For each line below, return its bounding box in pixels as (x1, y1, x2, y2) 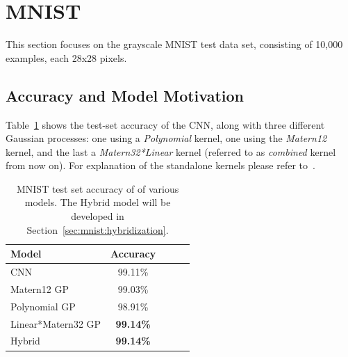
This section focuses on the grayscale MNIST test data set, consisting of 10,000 (6, 37, 343, 51)
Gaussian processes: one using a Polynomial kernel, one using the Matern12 (6, 131, 327, 145)
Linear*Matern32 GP (10, 316, 101, 331)
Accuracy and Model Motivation (6, 84, 245, 106)
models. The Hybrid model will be (24, 195, 171, 209)
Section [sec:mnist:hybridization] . (26, 222, 169, 237)
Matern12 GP (10, 281, 69, 296)
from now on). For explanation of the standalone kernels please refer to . (6, 158, 315, 173)
